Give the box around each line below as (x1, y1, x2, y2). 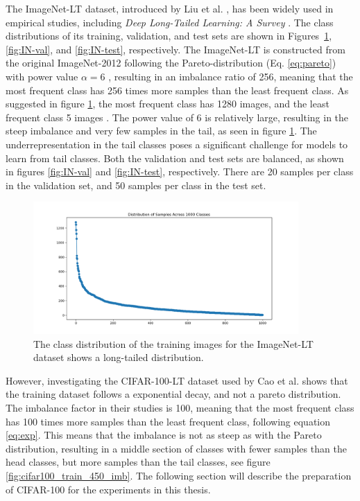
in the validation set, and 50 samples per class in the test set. (6, 177, 266, 192)
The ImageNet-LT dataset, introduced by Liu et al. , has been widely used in (6, 1, 334, 15)
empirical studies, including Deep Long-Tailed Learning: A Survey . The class (6, 15, 334, 29)
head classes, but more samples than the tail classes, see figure (6, 455, 271, 469)
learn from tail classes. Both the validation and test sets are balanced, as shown (6, 150, 344, 165)
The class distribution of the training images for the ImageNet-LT (33, 336, 314, 351)
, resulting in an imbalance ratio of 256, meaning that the (108, 69, 353, 83)
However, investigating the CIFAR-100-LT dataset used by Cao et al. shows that (6, 373, 348, 387)
